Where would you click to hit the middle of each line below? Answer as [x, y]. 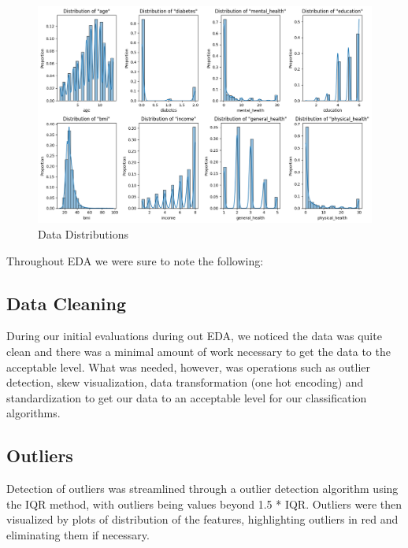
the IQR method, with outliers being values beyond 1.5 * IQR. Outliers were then [204, 504]
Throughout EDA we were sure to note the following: [135, 260]
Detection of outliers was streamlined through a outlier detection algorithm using [202, 489]
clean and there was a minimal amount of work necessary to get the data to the [198, 351]
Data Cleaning [66, 303]
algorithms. [33, 413]
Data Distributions [83, 233]
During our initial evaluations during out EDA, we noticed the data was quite [194, 336]
